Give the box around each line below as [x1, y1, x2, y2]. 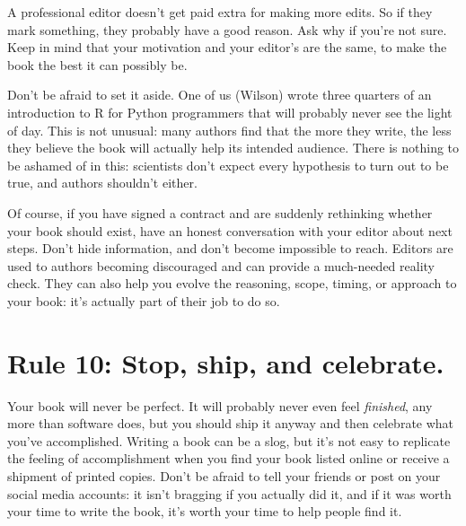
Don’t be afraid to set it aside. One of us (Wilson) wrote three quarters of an [7, 85, 432, 104]
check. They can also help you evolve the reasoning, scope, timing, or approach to [7, 274, 457, 293]
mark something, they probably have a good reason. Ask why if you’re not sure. [7, 20, 447, 39]
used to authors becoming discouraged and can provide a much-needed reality [7, 256, 435, 275]
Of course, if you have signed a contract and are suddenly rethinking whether [7, 203, 433, 222]
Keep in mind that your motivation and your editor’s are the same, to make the [7, 38, 447, 57]
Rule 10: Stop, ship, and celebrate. [7, 344, 444, 381]
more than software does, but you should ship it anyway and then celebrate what [7, 414, 454, 433]
